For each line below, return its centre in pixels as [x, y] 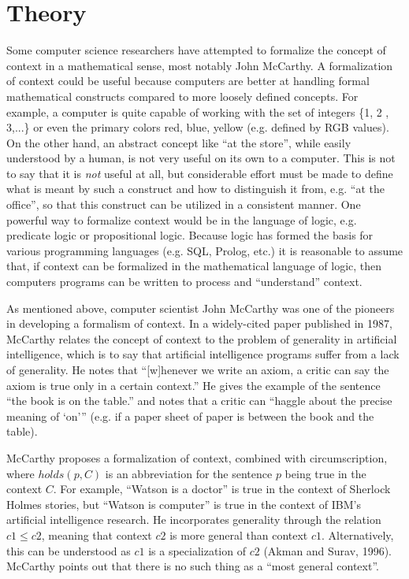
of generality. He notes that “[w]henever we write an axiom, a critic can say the [198, 369]
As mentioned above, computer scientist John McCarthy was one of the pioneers [201, 308]
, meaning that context [97, 534]
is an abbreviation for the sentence [189, 473]
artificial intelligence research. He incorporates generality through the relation [194, 520]
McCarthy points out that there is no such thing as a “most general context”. [193, 566]
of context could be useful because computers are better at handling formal [188, 81]
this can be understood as [69, 550]
